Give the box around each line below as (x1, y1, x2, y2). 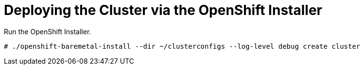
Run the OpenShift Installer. (4, 27, 91, 36)
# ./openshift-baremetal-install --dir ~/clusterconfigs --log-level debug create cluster (4, 42, 361, 50)
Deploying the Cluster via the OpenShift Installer (4, 2, 322, 18)
